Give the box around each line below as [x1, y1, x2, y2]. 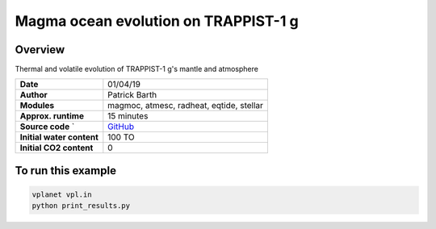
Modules [19, 100, 55, 111]
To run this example [15, 164, 117, 177]
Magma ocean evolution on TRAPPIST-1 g [15, 12, 299, 30]
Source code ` [19, 121, 75, 132]
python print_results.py [31, 202, 131, 210]
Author [19, 90, 48, 101]
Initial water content [19, 131, 99, 143]
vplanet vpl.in [31, 190, 92, 199]
